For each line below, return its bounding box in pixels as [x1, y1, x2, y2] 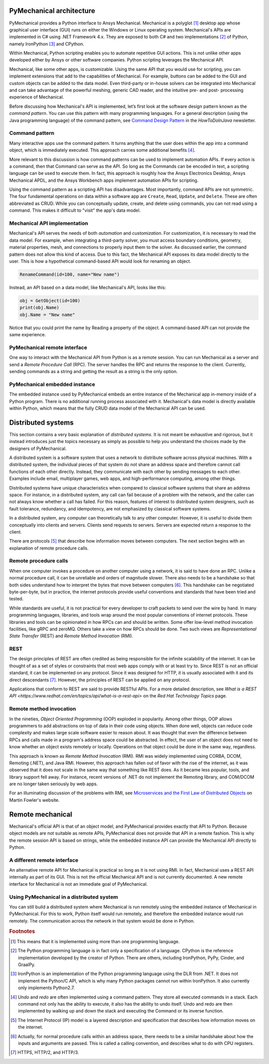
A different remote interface [9, 857, 79, 864]
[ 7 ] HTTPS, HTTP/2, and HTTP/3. [10, 1050, 79, 1056]
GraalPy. [18, 962, 36, 968]
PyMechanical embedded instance [9, 381, 96, 388]
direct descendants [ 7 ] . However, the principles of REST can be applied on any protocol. [9, 677, 191, 683]
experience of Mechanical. [9, 94, 64, 100]
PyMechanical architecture [9, 6, 96, 15]
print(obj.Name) [19, 305, 60, 311]
